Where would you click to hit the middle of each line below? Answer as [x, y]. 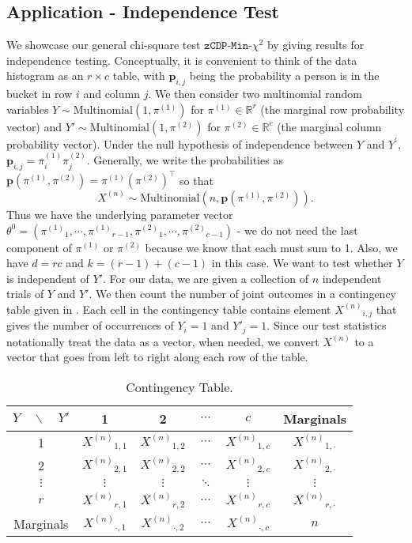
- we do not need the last [297, 230]
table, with [139, 75]
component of [39, 247]
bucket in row [40, 94]
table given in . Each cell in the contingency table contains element [169, 309]
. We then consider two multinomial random [255, 94]
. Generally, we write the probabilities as [185, 160]
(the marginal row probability [333, 109]
